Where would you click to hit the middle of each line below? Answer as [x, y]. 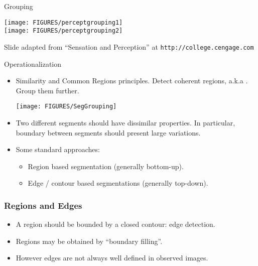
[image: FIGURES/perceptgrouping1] [63, 22]
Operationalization [33, 63]
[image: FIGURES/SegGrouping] [66, 107]
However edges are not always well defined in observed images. [112, 258]
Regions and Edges [43, 205]
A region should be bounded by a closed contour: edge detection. [115, 224]
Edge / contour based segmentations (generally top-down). [118, 183]
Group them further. [47, 90]
